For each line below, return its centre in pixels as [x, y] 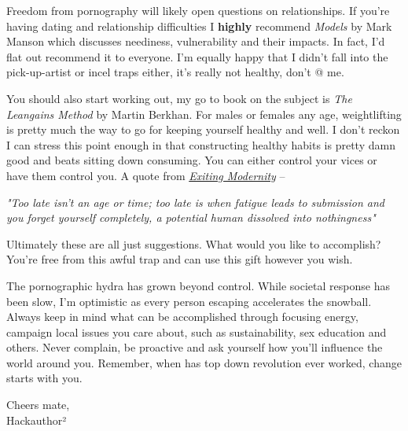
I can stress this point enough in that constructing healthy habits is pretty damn [201, 144]
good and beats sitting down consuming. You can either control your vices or [192, 160]
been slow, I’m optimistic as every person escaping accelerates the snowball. [189, 301]
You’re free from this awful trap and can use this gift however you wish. [180, 259]
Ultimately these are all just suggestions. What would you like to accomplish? [194, 243]
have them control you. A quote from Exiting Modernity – [146, 175]
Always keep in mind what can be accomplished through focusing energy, [182, 317]
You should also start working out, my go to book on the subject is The [179, 98]
